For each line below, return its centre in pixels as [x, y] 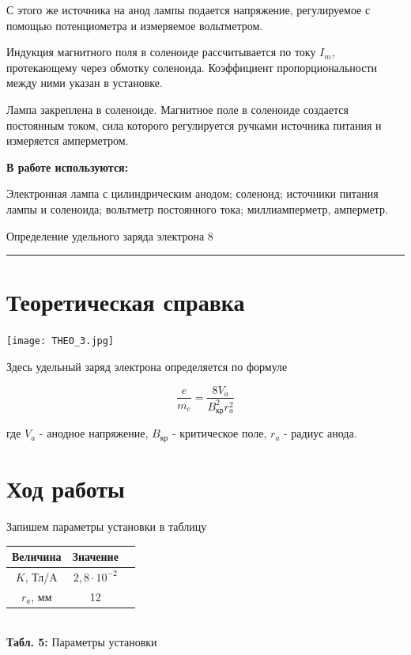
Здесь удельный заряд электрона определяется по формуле [147, 366]
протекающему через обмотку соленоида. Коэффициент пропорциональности [192, 67]
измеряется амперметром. [68, 140]
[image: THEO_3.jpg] [60, 341]
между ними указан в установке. [85, 83]
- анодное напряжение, [94, 433]
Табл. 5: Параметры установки [82, 642]
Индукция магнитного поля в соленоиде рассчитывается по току [161, 52]
